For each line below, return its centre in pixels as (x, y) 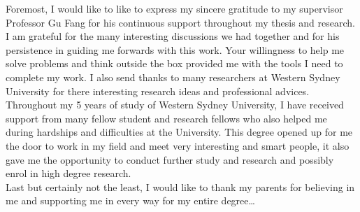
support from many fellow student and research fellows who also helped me (166, 118)
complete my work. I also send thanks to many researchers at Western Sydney (173, 77)
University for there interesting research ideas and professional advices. (158, 91)
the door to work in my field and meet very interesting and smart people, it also (178, 145)
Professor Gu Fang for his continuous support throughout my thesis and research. (180, 22)
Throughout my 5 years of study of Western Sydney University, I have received (175, 105)
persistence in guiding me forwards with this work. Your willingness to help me (175, 49)
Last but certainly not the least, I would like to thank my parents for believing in (180, 186)
